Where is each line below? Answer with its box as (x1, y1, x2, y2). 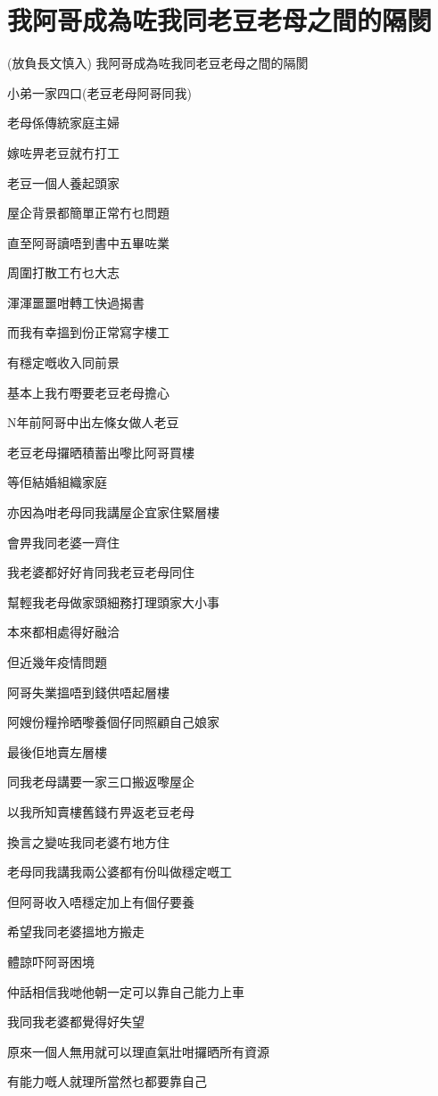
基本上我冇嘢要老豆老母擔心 (7, 383, 169, 401)
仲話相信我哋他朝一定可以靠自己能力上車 (7, 982, 244, 1001)
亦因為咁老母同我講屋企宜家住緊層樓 (7, 503, 219, 522)
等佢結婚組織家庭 (7, 473, 107, 491)
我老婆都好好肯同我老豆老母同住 (7, 563, 194, 581)
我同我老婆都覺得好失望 (7, 1012, 145, 1031)
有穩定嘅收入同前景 (7, 353, 120, 372)
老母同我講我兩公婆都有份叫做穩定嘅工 (7, 862, 232, 881)
